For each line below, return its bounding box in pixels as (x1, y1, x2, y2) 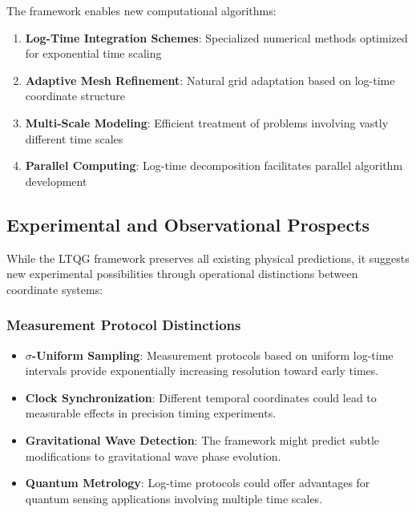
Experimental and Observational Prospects (6, 212, 370, 236)
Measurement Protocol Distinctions (6, 315, 241, 335)
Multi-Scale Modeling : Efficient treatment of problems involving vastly (25, 114, 389, 131)
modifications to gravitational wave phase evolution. (25, 447, 281, 464)
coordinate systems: (6, 280, 103, 297)
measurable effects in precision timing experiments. (25, 405, 277, 421)
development (25, 172, 87, 189)
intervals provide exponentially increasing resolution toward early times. (25, 362, 379, 379)
